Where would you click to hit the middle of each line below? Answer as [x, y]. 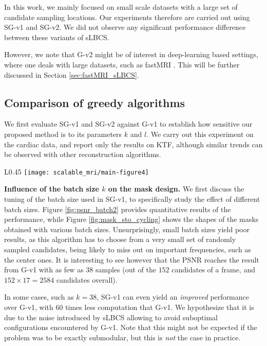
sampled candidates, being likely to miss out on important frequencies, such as [128, 249]
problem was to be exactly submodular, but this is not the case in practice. [122, 337]
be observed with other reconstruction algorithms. [83, 154]
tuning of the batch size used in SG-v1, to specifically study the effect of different [132, 198]
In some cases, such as [39, 297]
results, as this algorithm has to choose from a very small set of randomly [120, 239]
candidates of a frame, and [213, 270]
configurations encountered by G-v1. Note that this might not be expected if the [131, 327]
